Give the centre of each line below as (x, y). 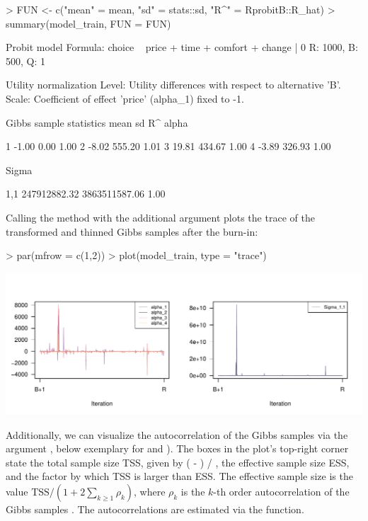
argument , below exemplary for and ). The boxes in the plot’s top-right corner (177, 448)
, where (150, 491)
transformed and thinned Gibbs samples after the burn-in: (132, 231)
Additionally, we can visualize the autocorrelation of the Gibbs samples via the (177, 434)
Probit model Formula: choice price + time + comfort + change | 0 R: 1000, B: (182, 47)
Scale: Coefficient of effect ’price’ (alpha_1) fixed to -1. (125, 98)
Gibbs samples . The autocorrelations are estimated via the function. (155, 509)
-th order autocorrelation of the (281, 491)
